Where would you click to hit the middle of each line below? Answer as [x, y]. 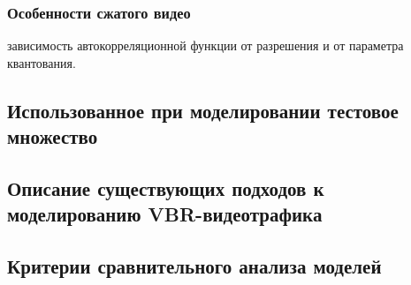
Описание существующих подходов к [166, 187]
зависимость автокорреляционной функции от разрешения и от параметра [205, 45]
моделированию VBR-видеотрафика [165, 214]
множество [53, 136]
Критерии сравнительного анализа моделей [194, 266]
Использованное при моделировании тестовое [203, 110]
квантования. [42, 62]
